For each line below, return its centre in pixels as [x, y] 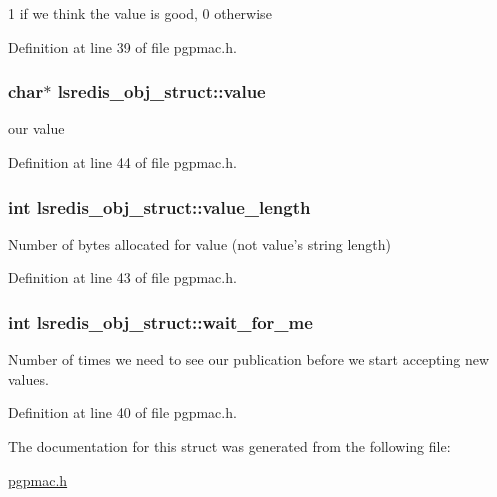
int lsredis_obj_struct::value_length [159, 206]
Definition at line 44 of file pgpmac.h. [122, 162]
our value [36, 128]
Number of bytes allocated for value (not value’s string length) [200, 243]
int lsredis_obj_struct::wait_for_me [160, 321]
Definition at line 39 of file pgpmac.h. [122, 46]
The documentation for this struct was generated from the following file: [229, 446]
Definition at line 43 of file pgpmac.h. [122, 277]
